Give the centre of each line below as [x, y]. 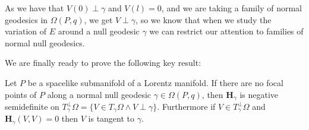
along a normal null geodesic [99, 94]
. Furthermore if [186, 107]
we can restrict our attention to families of [226, 31]
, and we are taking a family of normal [231, 8]
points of [21, 94]
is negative [259, 94]
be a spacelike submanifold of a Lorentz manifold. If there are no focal [155, 82]
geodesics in [26, 19]
